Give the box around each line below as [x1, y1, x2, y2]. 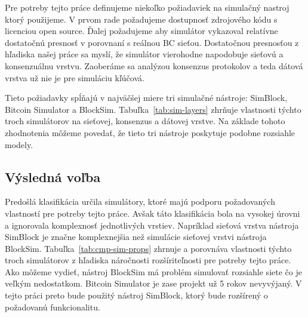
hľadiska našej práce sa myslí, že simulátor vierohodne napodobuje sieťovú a [5, 48, 284, 60]
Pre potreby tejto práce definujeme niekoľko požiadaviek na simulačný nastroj [5, 1, 289, 13]
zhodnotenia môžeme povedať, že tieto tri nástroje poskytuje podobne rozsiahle [5, 126, 295, 139]
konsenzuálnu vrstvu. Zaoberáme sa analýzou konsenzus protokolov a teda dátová [5, 59, 303, 72]
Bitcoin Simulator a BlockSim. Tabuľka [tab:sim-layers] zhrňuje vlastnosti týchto [5, 103, 301, 115]
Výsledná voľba [5, 167, 101, 186]
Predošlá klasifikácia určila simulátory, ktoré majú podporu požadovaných [5, 195, 275, 208]
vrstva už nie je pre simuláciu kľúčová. [5, 71, 144, 84]
